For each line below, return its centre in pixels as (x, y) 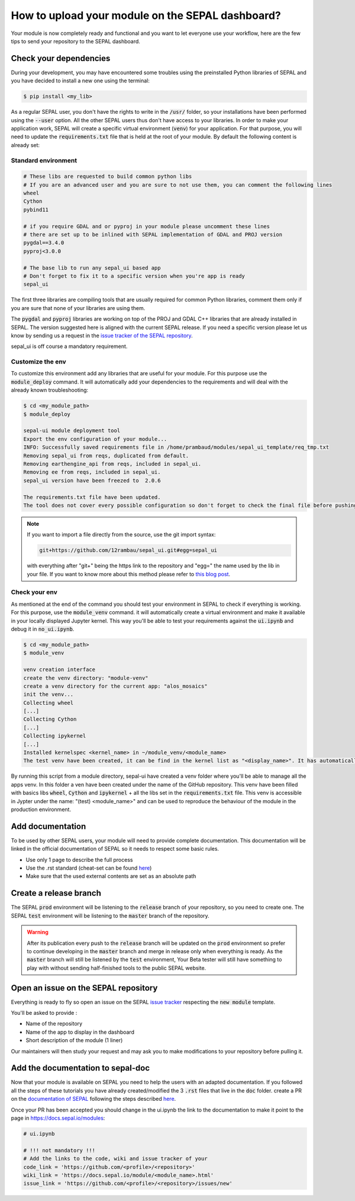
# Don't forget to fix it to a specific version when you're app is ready (134, 276)
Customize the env (38, 362)
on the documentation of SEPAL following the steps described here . (93, 1099)
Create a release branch (56, 893)
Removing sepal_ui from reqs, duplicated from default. (106, 456)
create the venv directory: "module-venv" (86, 678)
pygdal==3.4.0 (44, 243)
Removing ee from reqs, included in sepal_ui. (92, 472)
